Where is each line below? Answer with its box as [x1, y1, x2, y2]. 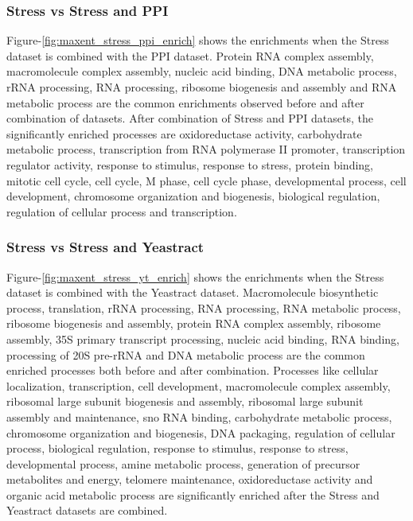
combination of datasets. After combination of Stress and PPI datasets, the [6, 110, 373, 126]
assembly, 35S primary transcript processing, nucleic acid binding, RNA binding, [6, 330, 399, 347]
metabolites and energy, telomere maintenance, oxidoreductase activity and [6, 471, 373, 488]
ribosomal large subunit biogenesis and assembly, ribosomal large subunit [6, 393, 364, 410]
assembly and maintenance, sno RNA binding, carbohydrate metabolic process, [6, 408, 392, 425]
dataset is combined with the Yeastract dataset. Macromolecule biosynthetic [6, 284, 379, 301]
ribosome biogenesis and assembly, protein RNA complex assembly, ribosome [6, 315, 381, 332]
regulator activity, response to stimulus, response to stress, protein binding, [6, 156, 374, 173]
